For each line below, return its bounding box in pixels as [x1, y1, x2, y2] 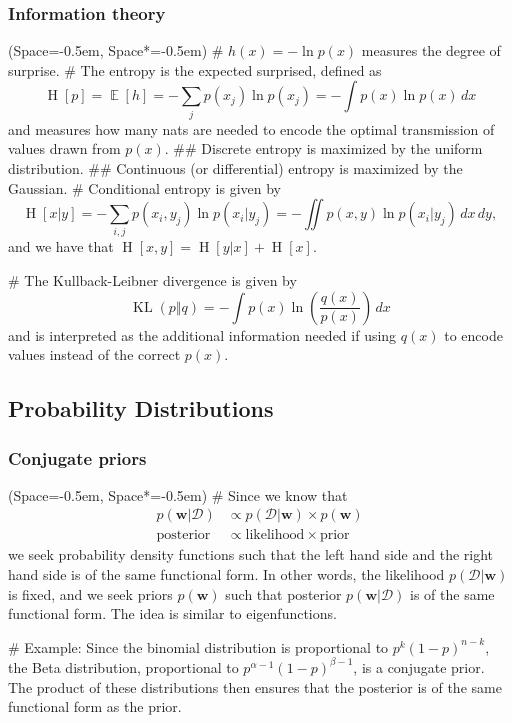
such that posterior [225, 583, 342, 604]
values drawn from [8, 138, 121, 159]
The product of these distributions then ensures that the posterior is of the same [8, 676, 502, 697]
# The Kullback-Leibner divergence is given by [8, 270, 297, 291]
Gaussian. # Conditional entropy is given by [8, 177, 281, 198]
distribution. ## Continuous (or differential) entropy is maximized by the [8, 157, 463, 178]
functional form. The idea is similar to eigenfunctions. [8, 603, 337, 624]
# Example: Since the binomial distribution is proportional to [8, 636, 389, 657]
